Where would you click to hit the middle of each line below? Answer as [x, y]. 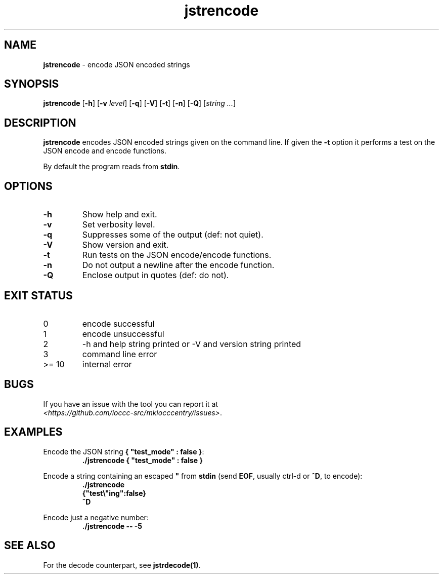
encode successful [118, 323]
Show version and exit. [125, 245]
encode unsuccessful [123, 334]
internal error [107, 364]
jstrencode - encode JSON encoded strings [117, 64]
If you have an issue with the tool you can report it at [130, 404]
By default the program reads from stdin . [112, 167]
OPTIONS [28, 186]
